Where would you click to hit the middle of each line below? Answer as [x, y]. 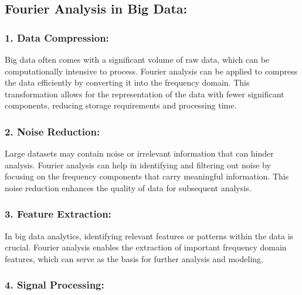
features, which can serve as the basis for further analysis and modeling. [134, 258]
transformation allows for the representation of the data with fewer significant [145, 94]
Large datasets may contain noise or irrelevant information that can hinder [139, 153]
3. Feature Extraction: [58, 214]
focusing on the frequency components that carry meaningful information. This [147, 176]
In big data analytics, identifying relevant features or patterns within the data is [149, 235]
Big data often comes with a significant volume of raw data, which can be [137, 59]
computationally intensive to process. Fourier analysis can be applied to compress [151, 71]
